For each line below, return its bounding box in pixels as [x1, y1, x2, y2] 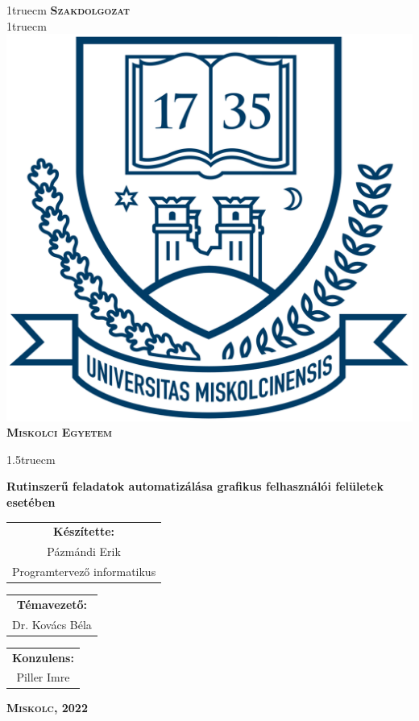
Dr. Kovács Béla [12, 615, 92, 632]
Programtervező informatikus [12, 562, 156, 579]
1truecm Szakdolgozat [6, 2, 130, 18]
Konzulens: [12, 648, 74, 665]
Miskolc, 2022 [6, 699, 88, 716]
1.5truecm [6, 450, 56, 467]
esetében [6, 493, 56, 510]
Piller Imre [16, 669, 70, 686]
